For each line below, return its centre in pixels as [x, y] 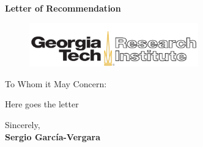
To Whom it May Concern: [56, 83]
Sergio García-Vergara [53, 136]
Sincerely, [23, 124]
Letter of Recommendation [63, 8]
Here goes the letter [42, 104]
